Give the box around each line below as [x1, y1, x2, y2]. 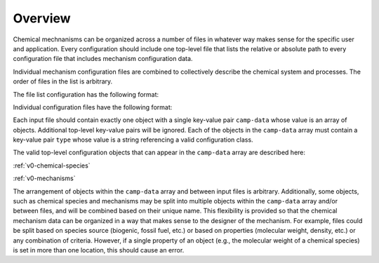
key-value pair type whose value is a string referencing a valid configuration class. [13, 135, 253, 144]
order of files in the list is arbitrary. [13, 77, 113, 86]
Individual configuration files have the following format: [13, 102, 173, 112]
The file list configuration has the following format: [13, 90, 159, 98]
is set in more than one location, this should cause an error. [13, 245, 185, 254]
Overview [13, 11, 71, 26]
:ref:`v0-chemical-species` [13, 161, 91, 170]
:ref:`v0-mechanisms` [13, 174, 76, 182]
